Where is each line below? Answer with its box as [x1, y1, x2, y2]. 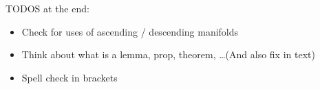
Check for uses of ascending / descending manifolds [21, 24, 239, 38]
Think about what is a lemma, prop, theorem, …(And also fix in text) [21, 47, 315, 62]
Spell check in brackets [21, 70, 118, 84]
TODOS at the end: [6, 1, 89, 15]
